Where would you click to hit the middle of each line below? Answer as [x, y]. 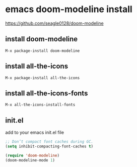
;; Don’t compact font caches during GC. [49, 142]
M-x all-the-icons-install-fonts [40, 105]
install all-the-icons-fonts [47, 93]
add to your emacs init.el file [35, 133]
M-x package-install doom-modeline [43, 51]
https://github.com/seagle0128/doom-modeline [55, 23]
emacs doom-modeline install [69, 9]
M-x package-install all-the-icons [43, 78]
